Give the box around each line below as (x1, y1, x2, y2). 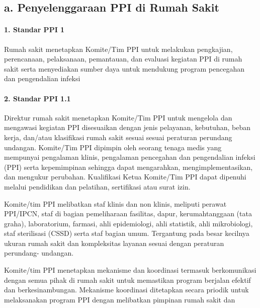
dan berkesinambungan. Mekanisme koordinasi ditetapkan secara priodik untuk (4, 284, 249, 295)
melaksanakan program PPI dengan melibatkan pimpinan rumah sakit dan (4, 294, 235, 304)
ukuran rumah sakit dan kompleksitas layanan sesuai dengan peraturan (4, 237, 224, 248)
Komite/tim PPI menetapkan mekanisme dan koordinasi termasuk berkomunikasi (4, 265, 256, 275)
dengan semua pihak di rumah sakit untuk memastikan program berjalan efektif (4, 274, 251, 285)
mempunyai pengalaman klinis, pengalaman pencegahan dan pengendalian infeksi (4, 152, 255, 162)
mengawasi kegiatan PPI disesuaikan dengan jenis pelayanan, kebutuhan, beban (4, 122, 250, 133)
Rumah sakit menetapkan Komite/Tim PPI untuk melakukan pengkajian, (4, 43, 233, 54)
